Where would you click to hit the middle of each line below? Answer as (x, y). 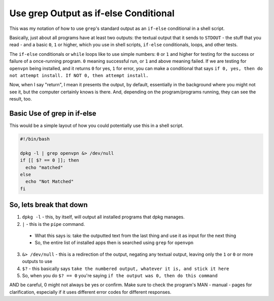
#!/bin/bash (35, 139)
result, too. (21, 99)
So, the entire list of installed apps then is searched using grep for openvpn (114, 243)
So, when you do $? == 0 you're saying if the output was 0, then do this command (120, 275)
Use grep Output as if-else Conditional (92, 13)
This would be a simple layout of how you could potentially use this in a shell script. (96, 125)
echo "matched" (44, 167)
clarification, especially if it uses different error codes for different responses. (90, 292)
